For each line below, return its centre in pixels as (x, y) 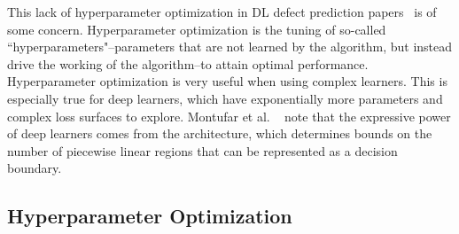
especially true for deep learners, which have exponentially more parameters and (225, 98)
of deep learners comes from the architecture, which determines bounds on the (220, 133)
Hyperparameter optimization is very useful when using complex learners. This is (227, 81)
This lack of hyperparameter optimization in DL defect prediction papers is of (222, 12)
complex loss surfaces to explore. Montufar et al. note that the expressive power (229, 116)
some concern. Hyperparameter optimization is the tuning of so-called (197, 29)
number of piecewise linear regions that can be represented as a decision (202, 150)
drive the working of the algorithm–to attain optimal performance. (188, 63)
